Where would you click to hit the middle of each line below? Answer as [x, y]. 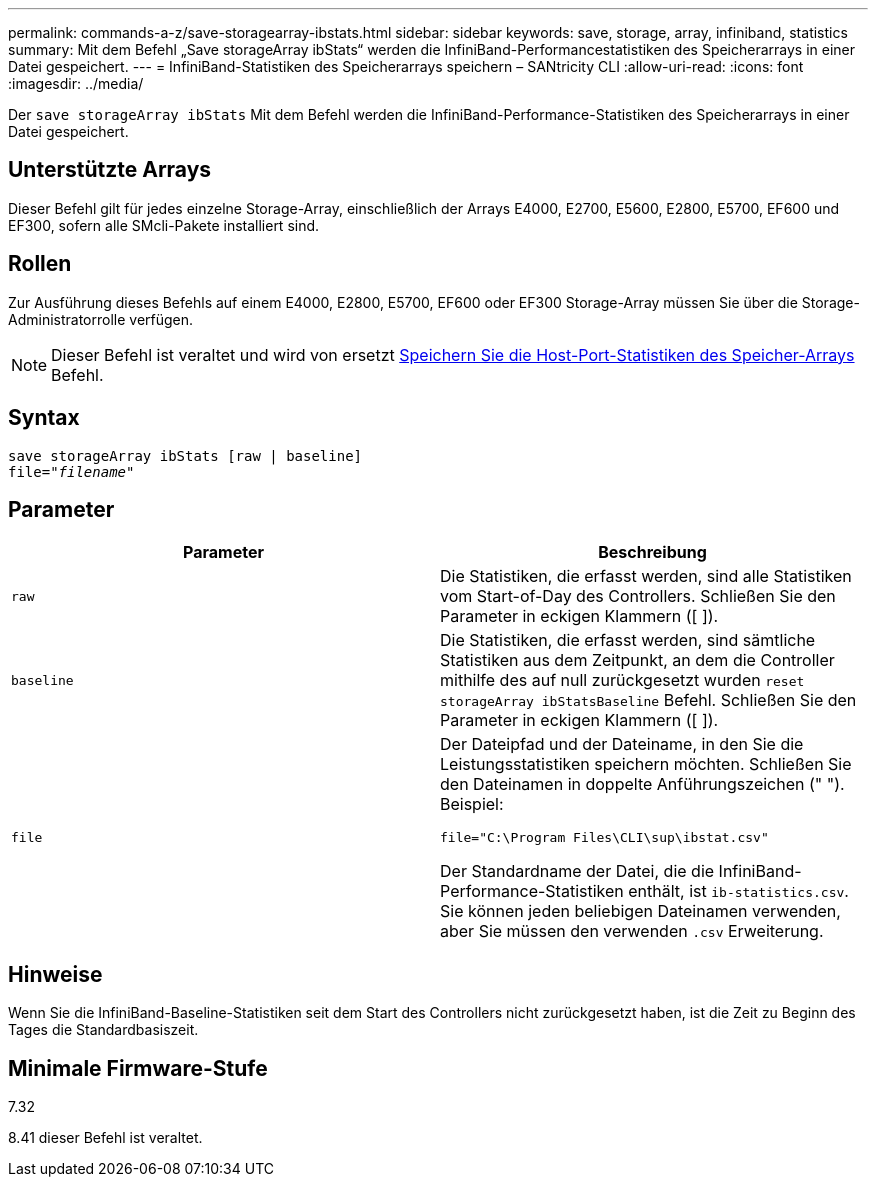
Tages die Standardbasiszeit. [103, 1030]
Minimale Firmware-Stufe [138, 1068]
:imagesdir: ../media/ [76, 83]
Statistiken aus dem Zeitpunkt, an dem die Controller [637, 660]
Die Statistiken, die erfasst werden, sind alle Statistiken [646, 576]
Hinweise [55, 974]
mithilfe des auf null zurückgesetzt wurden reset [622, 680]
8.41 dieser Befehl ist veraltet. [105, 1138]
